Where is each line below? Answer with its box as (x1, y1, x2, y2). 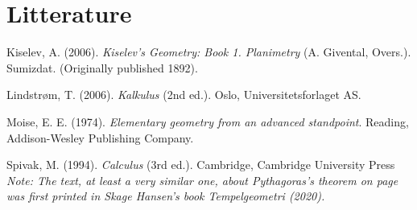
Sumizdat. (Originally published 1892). (6, 59, 198, 76)
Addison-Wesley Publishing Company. (6, 129, 194, 146)
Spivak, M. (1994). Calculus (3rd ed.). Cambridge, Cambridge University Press (6, 156, 395, 173)
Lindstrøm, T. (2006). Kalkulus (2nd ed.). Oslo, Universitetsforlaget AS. (6, 86, 361, 103)
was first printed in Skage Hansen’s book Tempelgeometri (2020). (6, 187, 325, 204)
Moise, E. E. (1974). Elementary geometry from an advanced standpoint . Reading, (6, 113, 409, 130)
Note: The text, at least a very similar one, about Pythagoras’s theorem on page (6, 171, 398, 188)
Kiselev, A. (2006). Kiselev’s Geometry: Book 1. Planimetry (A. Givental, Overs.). (6, 43, 411, 60)
